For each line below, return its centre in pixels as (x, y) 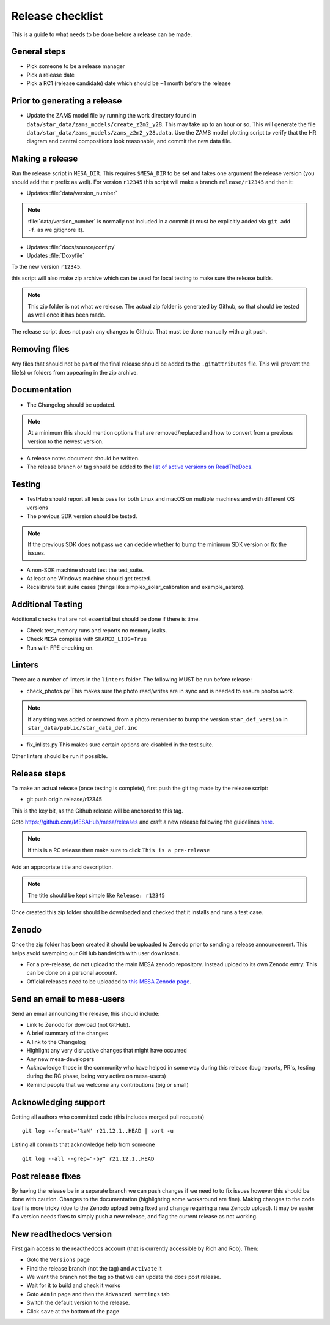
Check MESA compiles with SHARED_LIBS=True (86, 639)
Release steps (39, 774)
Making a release (45, 159)
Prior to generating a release (67, 101)
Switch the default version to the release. (78, 1303)
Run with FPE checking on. (60, 647)
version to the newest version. (66, 441)
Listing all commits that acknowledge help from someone (83, 1144)
